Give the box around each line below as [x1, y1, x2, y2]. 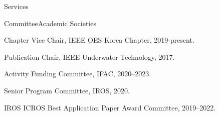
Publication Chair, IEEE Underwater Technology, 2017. [4, 51, 175, 62]
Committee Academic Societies [4, 18, 96, 28]
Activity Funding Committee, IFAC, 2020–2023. [4, 68, 151, 79]
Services [4, 1, 29, 11]
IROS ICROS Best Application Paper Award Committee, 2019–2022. [4, 102, 216, 112]
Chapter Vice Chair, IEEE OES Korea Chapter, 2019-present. [4, 35, 194, 45]
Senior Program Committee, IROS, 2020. [4, 85, 130, 95]
